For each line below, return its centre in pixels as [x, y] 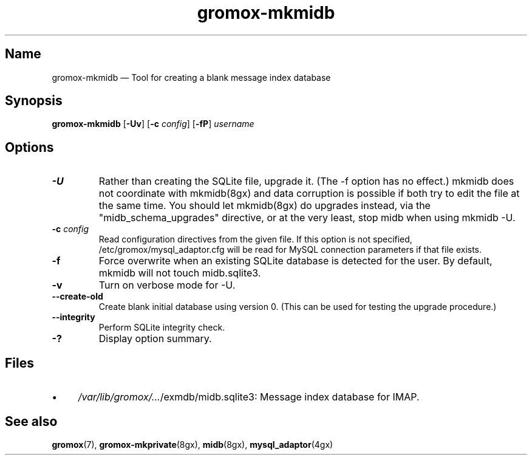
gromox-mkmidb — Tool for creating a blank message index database [191, 77]
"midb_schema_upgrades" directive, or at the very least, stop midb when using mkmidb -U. [307, 218]
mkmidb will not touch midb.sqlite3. [180, 273]
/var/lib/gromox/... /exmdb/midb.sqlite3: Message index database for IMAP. [249, 397]
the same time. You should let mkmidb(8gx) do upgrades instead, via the [264, 206]
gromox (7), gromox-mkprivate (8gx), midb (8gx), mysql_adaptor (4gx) [193, 444]
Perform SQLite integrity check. [162, 328]
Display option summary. [155, 339]
